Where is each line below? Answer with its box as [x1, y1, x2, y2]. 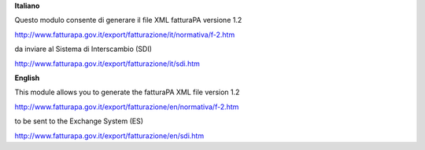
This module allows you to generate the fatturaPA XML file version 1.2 [14, 87, 240, 97]
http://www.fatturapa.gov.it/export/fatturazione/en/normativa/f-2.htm [14, 102, 239, 112]
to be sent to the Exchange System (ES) [14, 116, 144, 126]
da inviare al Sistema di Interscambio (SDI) [14, 44, 153, 54]
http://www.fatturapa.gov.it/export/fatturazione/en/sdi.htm [14, 130, 205, 141]
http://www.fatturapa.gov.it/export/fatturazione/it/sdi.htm [14, 59, 200, 68]
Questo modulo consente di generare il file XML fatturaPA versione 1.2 [14, 16, 242, 25]
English [14, 73, 40, 82]
